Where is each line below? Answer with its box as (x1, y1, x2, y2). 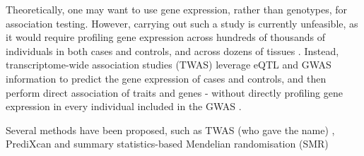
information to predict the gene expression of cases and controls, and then (6, 71, 327, 85)
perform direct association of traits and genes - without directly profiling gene (6, 85, 343, 100)
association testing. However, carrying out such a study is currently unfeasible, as (6, 16, 358, 30)
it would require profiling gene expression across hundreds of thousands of (6, 30, 325, 44)
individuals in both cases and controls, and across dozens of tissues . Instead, (6, 43, 339, 58)
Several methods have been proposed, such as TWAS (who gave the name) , (6, 122, 335, 137)
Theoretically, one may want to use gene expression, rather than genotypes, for (6, 2, 348, 16)
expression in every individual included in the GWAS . (6, 99, 242, 114)
